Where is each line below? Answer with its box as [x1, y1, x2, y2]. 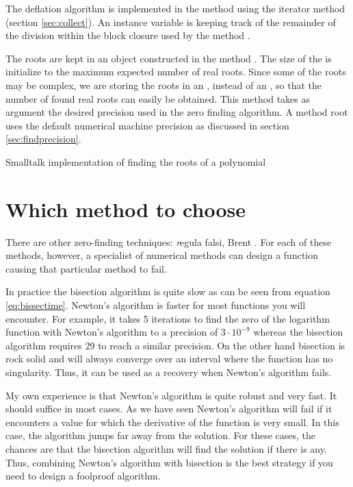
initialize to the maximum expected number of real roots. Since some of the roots [5, 64, 346, 79]
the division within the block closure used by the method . [5, 28, 250, 42]
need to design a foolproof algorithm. [5, 469, 161, 483]
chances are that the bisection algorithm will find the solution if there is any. [5, 441, 327, 455]
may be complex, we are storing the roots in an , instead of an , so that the [5, 77, 322, 92]
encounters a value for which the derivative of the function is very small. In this [5, 414, 339, 429]
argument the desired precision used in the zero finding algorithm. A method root [5, 105, 348, 119]
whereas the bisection [253, 325, 343, 339]
